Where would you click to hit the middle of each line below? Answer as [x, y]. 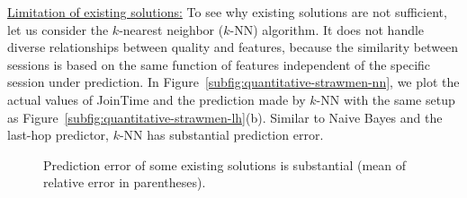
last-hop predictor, [58, 135]
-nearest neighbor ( [171, 29]
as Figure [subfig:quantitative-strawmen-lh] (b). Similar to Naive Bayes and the [225, 117]
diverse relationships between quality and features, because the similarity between [233, 47]
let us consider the [58, 29]
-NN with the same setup [386, 99]
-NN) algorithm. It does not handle [327, 29]
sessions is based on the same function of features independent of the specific [219, 64]
